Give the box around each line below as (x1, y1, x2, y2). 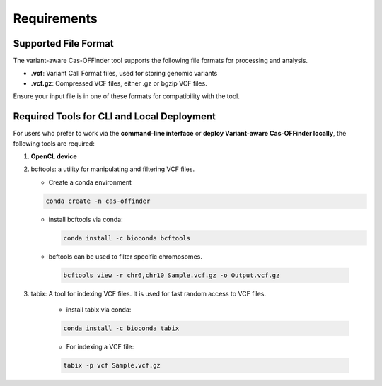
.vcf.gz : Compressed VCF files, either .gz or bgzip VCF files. (30, 78, 208, 88)
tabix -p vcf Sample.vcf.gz (63, 361, 161, 369)
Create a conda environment (48, 177, 132, 187)
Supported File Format (13, 37, 114, 49)
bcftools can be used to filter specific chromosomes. (48, 252, 203, 261)
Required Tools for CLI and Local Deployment (13, 110, 216, 123)
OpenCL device (30, 152, 77, 160)
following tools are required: (13, 139, 95, 148)
